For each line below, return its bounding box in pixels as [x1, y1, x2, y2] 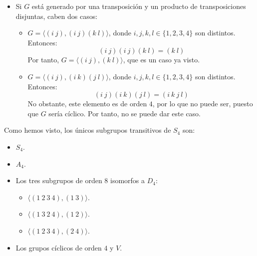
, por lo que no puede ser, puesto [152, 98, 253, 109]
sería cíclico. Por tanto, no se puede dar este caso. [48, 108, 201, 118]
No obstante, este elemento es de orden [27, 98, 147, 109]
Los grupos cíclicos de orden [15, 242, 102, 253]
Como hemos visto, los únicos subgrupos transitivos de [4, 125, 171, 135]
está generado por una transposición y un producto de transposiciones [31, 1, 246, 11]
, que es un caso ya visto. [123, 54, 200, 65]
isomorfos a [110, 175, 145, 186]
